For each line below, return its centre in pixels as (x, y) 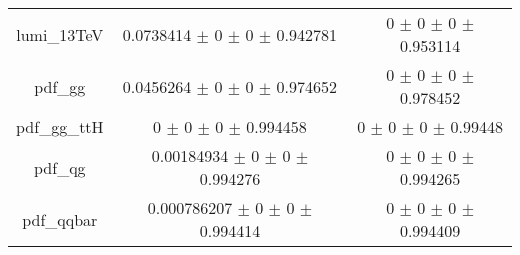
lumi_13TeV (60, 34)
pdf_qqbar (60, 219)
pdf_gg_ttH (60, 126)
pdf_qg (60, 167)
